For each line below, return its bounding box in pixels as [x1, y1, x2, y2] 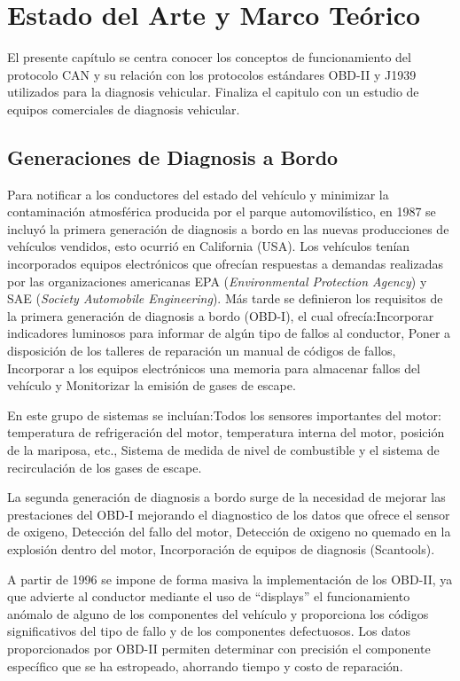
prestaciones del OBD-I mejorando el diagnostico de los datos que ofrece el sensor [7, 505, 450, 523]
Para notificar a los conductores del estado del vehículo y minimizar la [7, 184, 389, 203]
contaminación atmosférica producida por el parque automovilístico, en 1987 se [7, 202, 436, 221]
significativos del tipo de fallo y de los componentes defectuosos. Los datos [7, 622, 410, 640]
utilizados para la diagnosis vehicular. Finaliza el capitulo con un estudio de [7, 82, 419, 101]
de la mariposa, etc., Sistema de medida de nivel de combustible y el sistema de [7, 441, 440, 459]
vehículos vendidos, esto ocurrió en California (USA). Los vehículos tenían [7, 237, 410, 255]
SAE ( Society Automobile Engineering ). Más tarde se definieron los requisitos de [7, 289, 443, 308]
